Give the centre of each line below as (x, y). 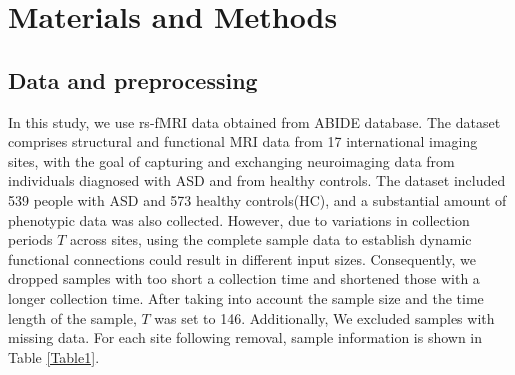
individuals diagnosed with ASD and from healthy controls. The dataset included (257, 180)
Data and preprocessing (133, 79)
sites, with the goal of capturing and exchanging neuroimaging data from (231, 160)
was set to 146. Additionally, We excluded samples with (324, 317)
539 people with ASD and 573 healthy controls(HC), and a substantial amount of (257, 199)
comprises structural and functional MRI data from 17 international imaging (243, 141)
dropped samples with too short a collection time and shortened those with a (244, 278)
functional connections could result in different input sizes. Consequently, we (242, 258)
